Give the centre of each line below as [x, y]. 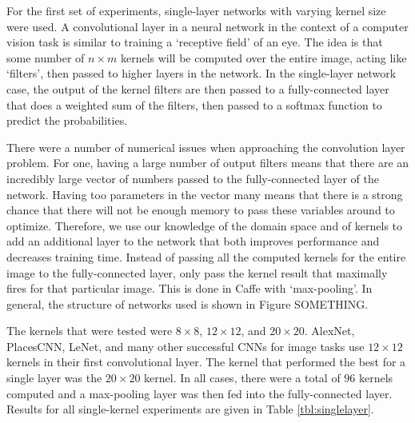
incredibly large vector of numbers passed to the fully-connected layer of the [193, 178]
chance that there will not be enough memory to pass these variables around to [201, 210]
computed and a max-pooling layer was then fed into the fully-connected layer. [200, 393]
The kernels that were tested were [90, 331]
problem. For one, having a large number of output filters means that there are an [208, 163]
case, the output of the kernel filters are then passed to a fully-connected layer [198, 88]
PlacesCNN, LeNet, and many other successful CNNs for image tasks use [186, 346]
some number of [46, 57]
